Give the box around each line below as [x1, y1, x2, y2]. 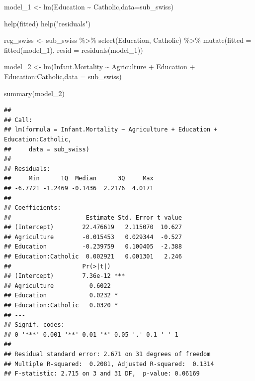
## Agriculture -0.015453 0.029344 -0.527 [4, 233, 182, 241]
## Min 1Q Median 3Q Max [4, 175, 154, 182]
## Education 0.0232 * [4, 292, 118, 299]
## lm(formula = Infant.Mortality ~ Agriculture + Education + [4, 126, 218, 133]
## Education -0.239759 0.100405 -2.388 [4, 243, 182, 251]
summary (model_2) [4, 88, 65, 98]
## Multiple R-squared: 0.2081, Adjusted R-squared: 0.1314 [4, 360, 214, 368]
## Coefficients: [4, 204, 61, 212]
